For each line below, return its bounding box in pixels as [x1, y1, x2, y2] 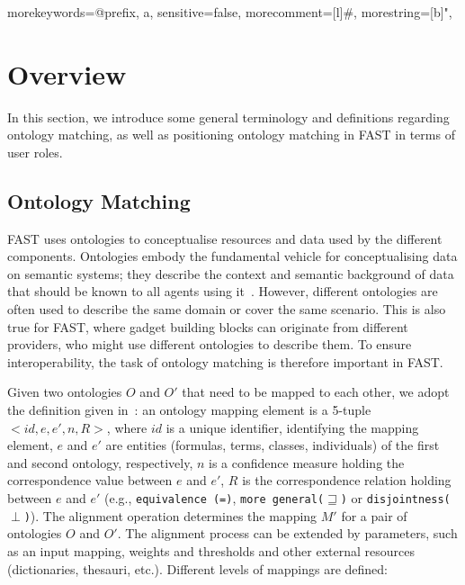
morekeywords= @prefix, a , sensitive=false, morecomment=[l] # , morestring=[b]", [7, 3, 452, 21]
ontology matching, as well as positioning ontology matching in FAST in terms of [7, 125, 455, 144]
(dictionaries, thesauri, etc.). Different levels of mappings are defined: [7, 559, 388, 578]
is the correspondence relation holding [242, 471, 452, 490]
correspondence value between [7, 471, 173, 490]
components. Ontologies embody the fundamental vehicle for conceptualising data [7, 247, 458, 265]
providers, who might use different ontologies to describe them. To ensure [7, 335, 412, 354]
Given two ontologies [7, 382, 122, 401]
